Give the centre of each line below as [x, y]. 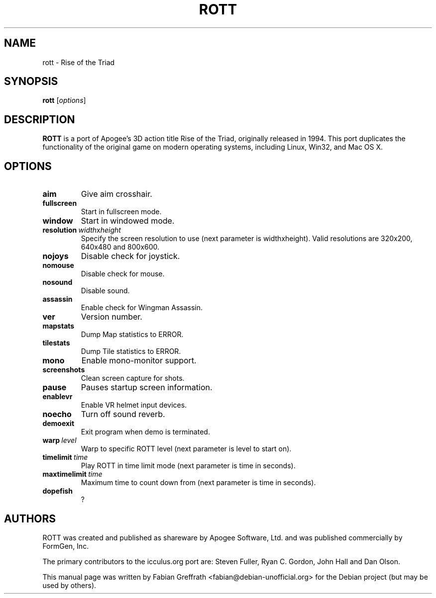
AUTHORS [30, 518]
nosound [57, 282]
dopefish [58, 491]
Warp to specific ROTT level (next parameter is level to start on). [186, 449]
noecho [57, 414]
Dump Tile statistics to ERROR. [131, 351]
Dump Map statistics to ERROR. [132, 335]
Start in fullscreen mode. [121, 212]
